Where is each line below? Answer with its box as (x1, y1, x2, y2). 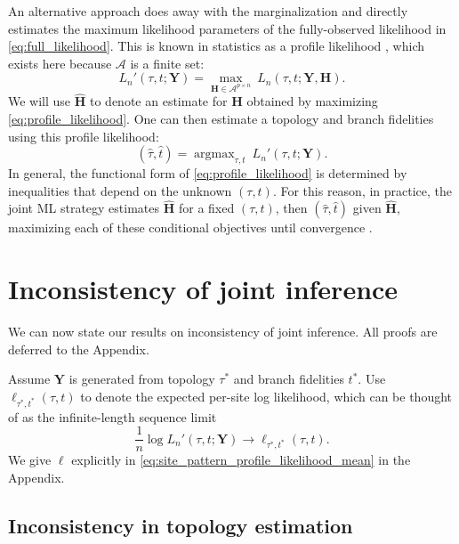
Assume (8, 369, 51, 388)
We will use (8, 92, 71, 110)
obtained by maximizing (246, 92, 378, 110)
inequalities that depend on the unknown (8, 181, 232, 199)
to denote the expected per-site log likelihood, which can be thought (80, 386, 453, 405)
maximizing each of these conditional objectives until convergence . (8, 218, 373, 237)
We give (8, 451, 52, 469)
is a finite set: (130, 53, 205, 72)
